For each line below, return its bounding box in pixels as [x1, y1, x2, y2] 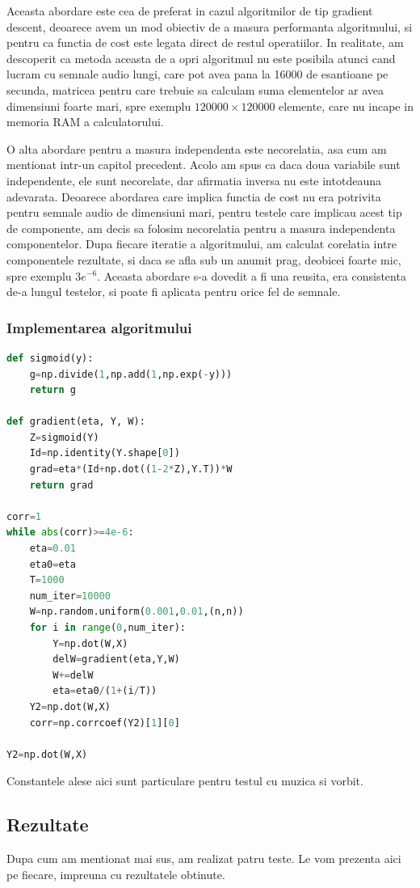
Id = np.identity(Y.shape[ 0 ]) [29, 447, 180, 459]
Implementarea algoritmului [6, 317, 192, 337]
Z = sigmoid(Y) [29, 431, 99, 443]
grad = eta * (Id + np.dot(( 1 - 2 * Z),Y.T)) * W [29, 463, 233, 476]
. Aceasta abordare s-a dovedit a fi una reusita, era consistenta [97, 267, 406, 284]
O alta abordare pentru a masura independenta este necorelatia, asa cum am [6, 140, 387, 157]
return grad [29, 479, 94, 491]
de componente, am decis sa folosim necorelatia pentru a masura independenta [6, 219, 396, 236]
